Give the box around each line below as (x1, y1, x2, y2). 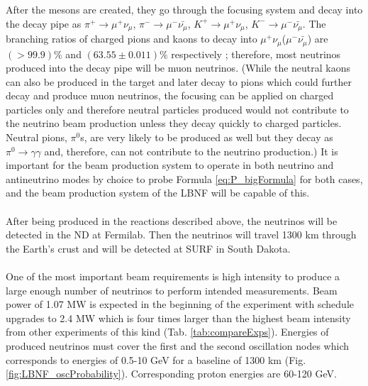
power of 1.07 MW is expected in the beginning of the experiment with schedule (6, 297, 355, 311)
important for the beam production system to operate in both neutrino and (6, 158, 334, 172)
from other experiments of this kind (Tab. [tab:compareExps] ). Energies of (6, 324, 329, 339)
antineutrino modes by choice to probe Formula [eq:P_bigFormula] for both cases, (6, 171, 363, 186)
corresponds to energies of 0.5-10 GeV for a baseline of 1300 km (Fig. (6, 352, 306, 367)
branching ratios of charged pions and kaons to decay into (6, 31, 257, 46)
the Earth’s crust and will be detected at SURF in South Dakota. (6, 241, 291, 255)
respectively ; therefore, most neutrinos (171, 46, 341, 61)
